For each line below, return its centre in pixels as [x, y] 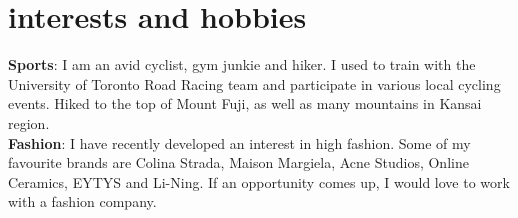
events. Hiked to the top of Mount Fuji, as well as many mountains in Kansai [245, 103]
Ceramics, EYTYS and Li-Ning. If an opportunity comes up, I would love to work [259, 181]
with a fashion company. [82, 201]
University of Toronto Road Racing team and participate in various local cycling [254, 83]
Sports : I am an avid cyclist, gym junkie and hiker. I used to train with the [242, 64]
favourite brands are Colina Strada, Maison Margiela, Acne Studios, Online [238, 162]
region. [29, 122]
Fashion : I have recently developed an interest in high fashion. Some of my [239, 142]
